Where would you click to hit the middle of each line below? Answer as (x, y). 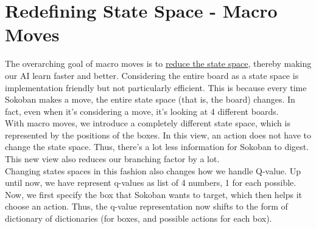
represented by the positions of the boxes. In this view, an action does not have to (158, 135)
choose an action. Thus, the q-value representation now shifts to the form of (146, 206)
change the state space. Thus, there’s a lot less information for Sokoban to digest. (157, 147)
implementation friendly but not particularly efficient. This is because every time (156, 87)
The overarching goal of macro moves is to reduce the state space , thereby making (158, 63)
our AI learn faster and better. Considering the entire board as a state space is (152, 75)
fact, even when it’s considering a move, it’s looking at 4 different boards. (142, 111)
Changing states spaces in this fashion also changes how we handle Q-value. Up (153, 170)
